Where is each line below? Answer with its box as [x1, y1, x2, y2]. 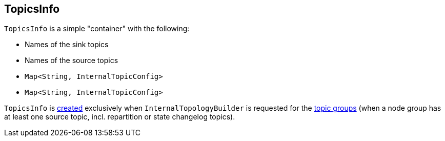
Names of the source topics [25, 56, 118, 65]
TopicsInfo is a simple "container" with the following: [4, 24, 190, 33]
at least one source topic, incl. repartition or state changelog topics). [4, 112, 235, 122]
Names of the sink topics [25, 40, 109, 49]
